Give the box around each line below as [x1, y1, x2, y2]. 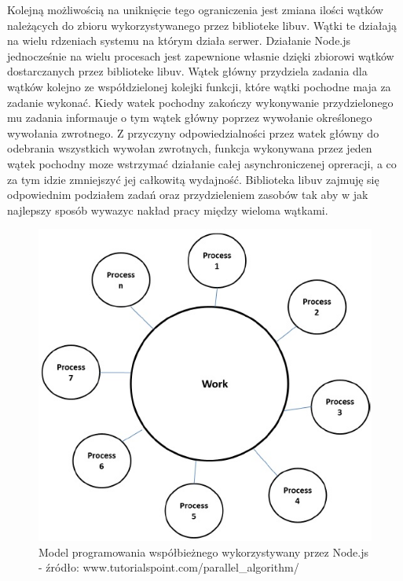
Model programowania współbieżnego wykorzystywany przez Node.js [38, 543, 369, 560]
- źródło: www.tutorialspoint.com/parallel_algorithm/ [38, 559, 299, 575]
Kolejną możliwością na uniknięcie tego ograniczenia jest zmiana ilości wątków [7, 2, 383, 17]
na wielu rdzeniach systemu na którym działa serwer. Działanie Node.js [7, 32, 351, 49]
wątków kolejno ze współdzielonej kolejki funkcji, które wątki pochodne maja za [7, 78, 391, 94]
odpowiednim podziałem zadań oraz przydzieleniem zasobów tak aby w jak [7, 186, 368, 203]
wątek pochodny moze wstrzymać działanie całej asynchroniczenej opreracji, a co [7, 155, 397, 171]
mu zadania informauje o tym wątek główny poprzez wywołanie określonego [7, 109, 372, 126]
